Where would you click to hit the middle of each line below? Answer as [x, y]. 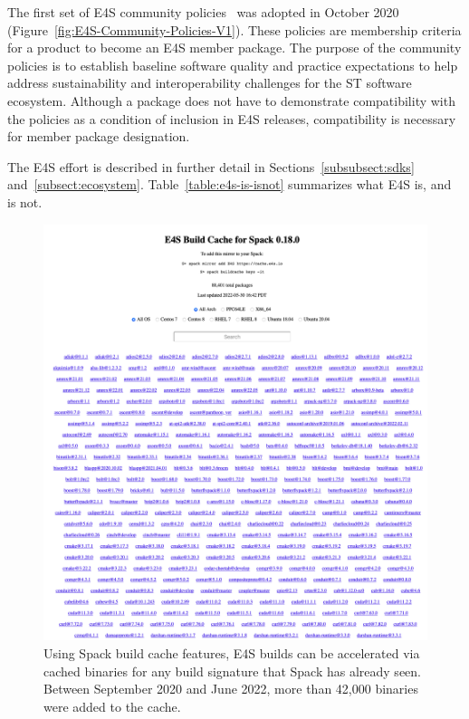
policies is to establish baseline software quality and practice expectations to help [233, 65]
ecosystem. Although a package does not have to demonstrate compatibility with [231, 100]
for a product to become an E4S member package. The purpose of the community [234, 48]
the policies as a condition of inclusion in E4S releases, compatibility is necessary [232, 118]
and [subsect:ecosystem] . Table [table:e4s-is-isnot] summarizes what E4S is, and [230, 184]
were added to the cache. [112, 706]
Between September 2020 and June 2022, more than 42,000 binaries [231, 689]
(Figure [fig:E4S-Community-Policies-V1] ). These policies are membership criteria [234, 29]
